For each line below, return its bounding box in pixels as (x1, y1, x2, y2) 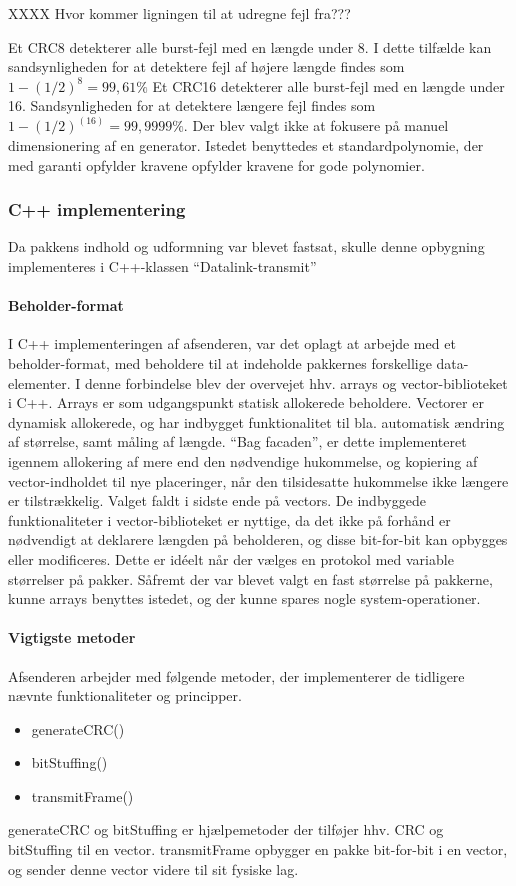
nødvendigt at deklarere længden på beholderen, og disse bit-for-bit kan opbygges (8, 529, 508, 550)
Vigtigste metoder (8, 627, 136, 648)
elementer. (8, 372, 71, 393)
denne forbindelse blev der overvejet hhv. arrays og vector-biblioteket (85, 372, 508, 393)
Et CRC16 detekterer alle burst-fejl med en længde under (152, 75, 505, 96)
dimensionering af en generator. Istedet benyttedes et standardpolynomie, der (8, 135, 484, 155)
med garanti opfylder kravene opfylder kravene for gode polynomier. (8, 154, 425, 175)
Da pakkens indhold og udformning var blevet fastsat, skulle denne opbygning (8, 236, 485, 257)
